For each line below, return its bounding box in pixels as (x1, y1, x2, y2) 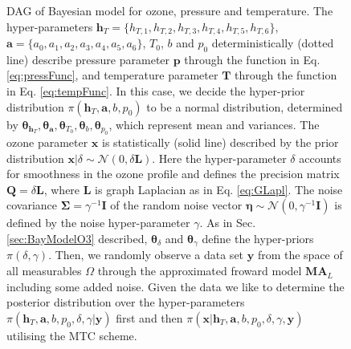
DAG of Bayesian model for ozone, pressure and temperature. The (6, 2, 333, 18)
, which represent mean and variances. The (108, 116, 320, 132)
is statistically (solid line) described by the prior (102, 134, 339, 151)
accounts (299, 149, 341, 166)
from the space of (257, 246, 343, 263)
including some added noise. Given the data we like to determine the (6, 278, 345, 294)
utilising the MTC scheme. (6, 327, 137, 343)
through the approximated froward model (97, 262, 302, 279)
